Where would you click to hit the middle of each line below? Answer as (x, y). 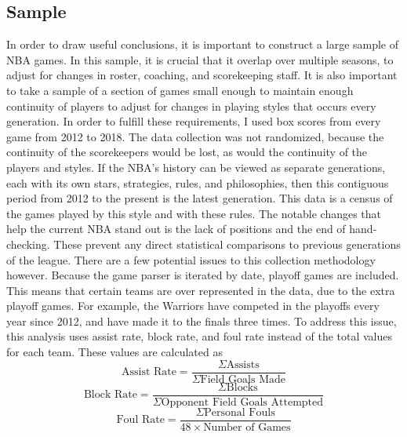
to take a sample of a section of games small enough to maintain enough (180, 90)
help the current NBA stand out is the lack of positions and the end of (176, 229)
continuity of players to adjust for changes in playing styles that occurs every (191, 106)
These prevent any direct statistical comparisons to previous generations (227, 244)
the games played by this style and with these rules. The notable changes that (194, 213)
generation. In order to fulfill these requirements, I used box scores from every (194, 121)
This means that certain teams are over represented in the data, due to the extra (201, 290)
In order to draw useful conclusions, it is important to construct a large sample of (203, 44)
